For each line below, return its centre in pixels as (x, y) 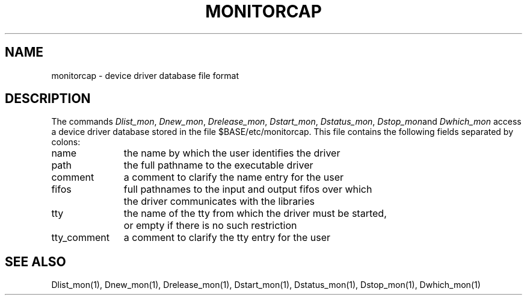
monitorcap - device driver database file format (145, 75)
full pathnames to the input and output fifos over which (248, 189)
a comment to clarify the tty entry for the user (227, 238)
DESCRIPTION (48, 99)
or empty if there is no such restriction (210, 226)
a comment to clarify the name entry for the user (234, 177)
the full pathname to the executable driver (218, 165)
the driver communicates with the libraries (219, 202)
